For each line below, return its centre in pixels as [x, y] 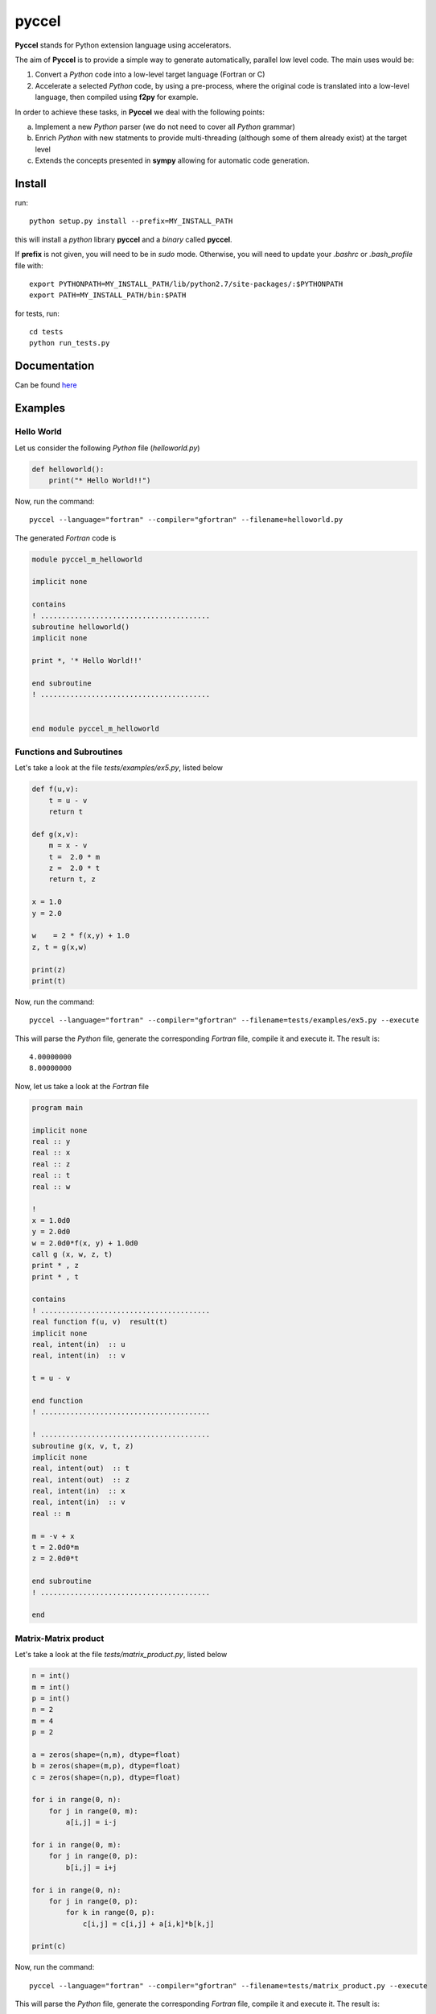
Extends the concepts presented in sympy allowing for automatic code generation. [172, 160]
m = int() [51, 1687]
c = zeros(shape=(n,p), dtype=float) [106, 1777]
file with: [29, 265]
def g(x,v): [56, 834]
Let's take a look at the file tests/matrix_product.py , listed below [121, 1655]
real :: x [51, 1153]
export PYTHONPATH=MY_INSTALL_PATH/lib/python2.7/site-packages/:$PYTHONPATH [186, 284]
